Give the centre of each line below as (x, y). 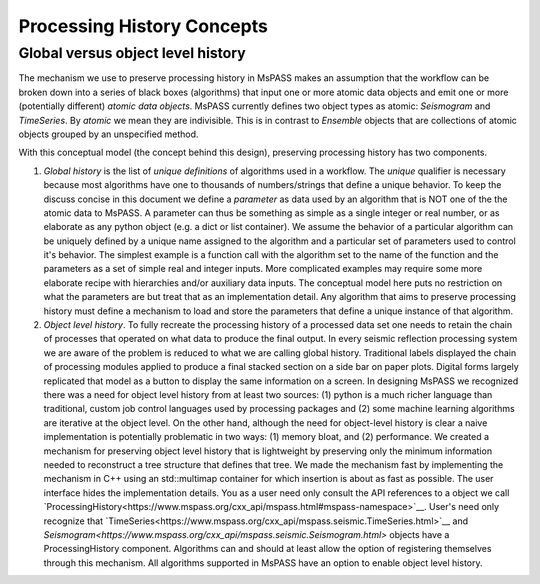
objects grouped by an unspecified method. (108, 134)
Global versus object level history (132, 53)
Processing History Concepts (143, 26)
